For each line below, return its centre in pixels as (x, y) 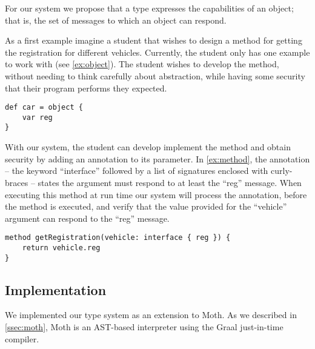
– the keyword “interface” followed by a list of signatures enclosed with (137, 171)
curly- (282, 171)
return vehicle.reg (61, 248)
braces (17, 182)
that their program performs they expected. (86, 88)
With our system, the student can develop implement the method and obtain (148, 147)
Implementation (56, 289)
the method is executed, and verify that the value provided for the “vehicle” (146, 206)
